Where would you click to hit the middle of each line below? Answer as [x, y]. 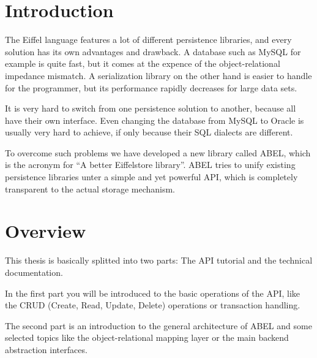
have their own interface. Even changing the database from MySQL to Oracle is [155, 120]
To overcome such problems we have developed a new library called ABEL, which [158, 152]
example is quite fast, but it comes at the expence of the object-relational [143, 63]
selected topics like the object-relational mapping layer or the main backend [147, 337]
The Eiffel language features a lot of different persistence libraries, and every [148, 40]
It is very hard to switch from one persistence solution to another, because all [151, 108]
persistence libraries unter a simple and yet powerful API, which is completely [151, 177]
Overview [46, 231]
